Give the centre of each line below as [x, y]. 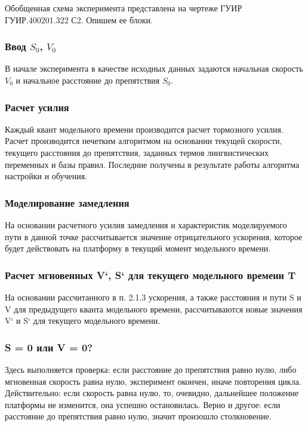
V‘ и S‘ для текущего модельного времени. [83, 321]
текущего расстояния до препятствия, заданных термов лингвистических [137, 152]
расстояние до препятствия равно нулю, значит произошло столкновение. [138, 416]
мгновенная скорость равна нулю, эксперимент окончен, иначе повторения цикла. [153, 381]
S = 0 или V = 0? [49, 347]
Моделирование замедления [67, 202]
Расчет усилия [37, 107]
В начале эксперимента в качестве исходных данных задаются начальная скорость [154, 68]
